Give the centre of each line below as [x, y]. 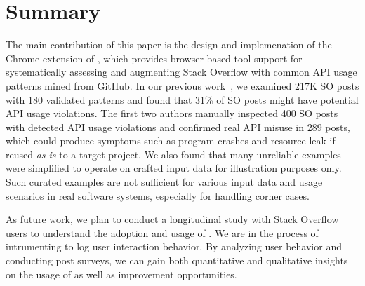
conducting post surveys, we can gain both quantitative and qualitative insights [177, 260]
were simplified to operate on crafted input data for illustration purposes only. [174, 168]
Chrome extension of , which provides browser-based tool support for [154, 58]
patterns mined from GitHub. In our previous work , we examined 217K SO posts [182, 85]
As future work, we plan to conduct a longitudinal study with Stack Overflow [172, 219]
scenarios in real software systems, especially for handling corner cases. [158, 195]
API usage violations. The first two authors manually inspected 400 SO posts [172, 113]
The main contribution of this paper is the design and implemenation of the [169, 45]
